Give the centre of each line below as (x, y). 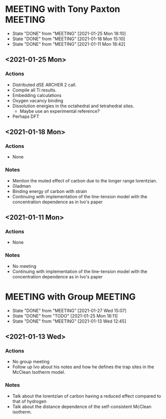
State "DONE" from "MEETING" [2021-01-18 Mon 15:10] (69, 39)
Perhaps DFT (26, 116)
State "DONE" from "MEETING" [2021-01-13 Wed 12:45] (69, 321)
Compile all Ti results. (34, 90)
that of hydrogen (29, 401)
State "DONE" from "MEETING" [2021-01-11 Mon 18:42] (69, 44)
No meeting (24, 266)
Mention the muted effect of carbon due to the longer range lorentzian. (85, 180)
